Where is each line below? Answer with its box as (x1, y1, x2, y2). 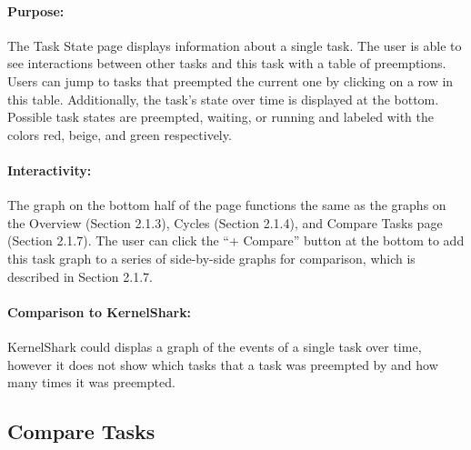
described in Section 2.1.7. (7, 266, 153, 285)
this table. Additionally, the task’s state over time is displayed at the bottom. (7, 89, 439, 108)
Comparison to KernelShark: (7, 302, 192, 321)
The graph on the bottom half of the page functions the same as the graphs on (7, 195, 446, 215)
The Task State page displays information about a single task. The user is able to (7, 35, 462, 55)
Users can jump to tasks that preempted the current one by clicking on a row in (7, 71, 454, 90)
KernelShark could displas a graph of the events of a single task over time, (7, 336, 422, 355)
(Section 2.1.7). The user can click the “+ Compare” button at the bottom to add (7, 231, 465, 250)
